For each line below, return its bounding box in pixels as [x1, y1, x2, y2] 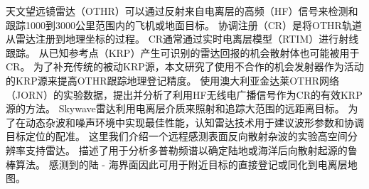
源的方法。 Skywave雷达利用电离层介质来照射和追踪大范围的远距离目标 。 [6, 101, 345, 116]
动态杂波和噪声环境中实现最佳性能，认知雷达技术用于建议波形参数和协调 [25, 114, 364, 129]
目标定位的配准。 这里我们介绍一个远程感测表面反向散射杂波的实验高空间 [6, 129, 348, 144]
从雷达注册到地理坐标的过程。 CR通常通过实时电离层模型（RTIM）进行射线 [6, 31, 359, 46]
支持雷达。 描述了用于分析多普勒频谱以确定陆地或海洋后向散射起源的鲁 [25, 142, 358, 157]
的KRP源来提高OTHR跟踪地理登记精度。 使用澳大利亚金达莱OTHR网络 [6, 72, 339, 87]
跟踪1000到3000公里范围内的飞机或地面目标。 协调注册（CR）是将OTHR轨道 [6, 17, 362, 32]
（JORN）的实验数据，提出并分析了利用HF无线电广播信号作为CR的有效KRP [6, 87, 363, 102]
